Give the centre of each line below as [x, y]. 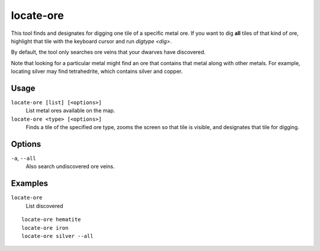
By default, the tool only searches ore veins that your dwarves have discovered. [108, 52]
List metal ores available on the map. [71, 111]
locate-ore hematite [51, 220]
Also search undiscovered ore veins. [70, 166]
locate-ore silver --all [57, 236]
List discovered [44, 206]
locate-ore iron [45, 228]
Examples [30, 184]
